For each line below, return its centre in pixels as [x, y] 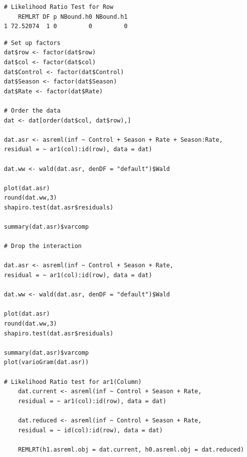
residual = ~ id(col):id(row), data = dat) [90, 430]
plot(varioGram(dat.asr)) [46, 362]
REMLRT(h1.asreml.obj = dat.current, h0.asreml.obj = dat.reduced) [131, 449]
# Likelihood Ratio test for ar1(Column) [73, 382]
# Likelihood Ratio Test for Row [59, 7]
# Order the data [32, 110]
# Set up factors [32, 43]
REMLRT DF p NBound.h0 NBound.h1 [73, 17]
